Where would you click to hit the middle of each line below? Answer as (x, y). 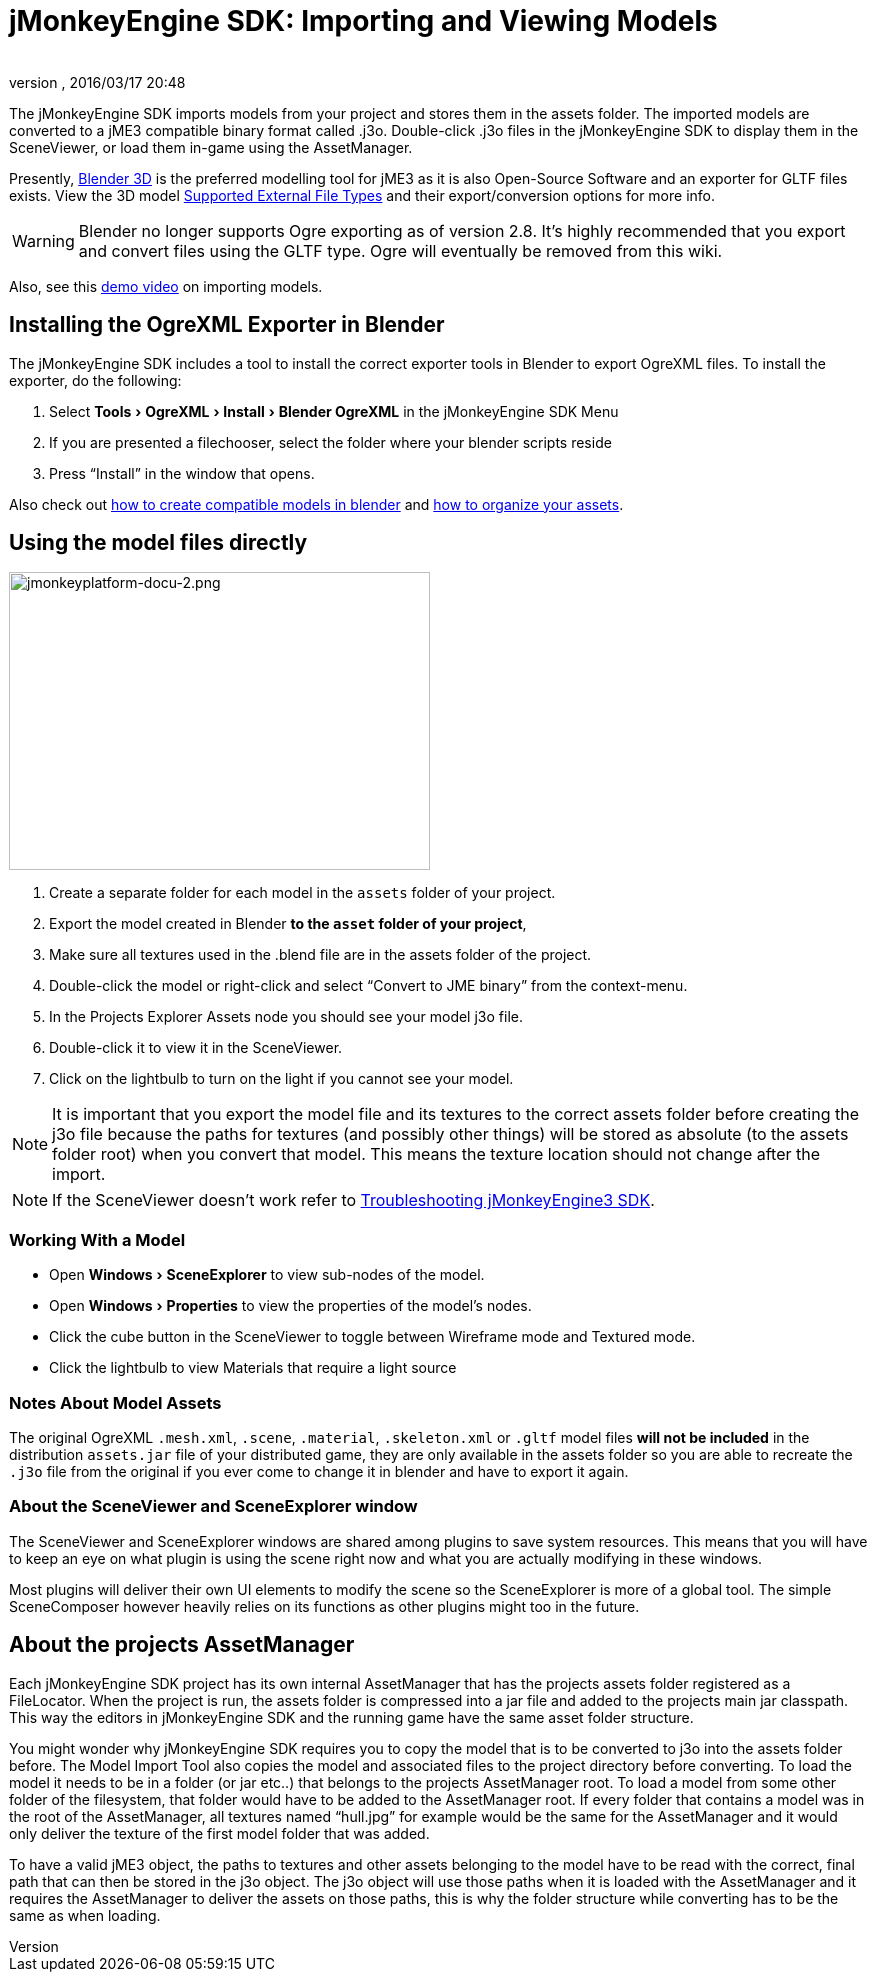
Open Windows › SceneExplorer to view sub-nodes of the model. (267, 1275)
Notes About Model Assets (115, 1402)
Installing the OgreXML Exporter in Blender (227, 325)
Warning (43, 240)
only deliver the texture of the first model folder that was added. (219, 1833)
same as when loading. (85, 1915)
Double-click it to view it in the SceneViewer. (196, 1048)
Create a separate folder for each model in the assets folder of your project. (302, 893)
